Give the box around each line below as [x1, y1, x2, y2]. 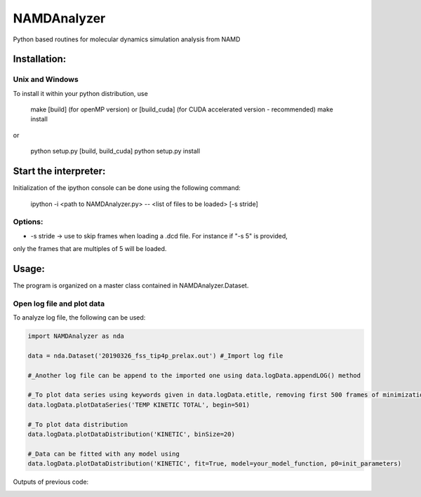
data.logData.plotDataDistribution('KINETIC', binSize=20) [27, 430, 235, 438]
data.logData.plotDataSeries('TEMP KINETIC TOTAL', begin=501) [27, 400, 250, 409]
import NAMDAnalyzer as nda [27, 332, 124, 340]
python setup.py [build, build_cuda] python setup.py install [30, 147, 200, 156]
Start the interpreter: [13, 165, 106, 177]
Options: [13, 217, 44, 227]
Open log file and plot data [13, 299, 105, 308]
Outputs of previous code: [13, 477, 89, 486]
